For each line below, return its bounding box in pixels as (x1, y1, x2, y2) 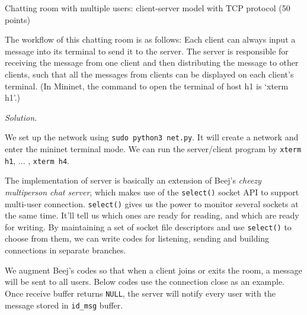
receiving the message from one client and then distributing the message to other (5, 56, 299, 69)
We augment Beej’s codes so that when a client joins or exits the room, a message (5, 263, 302, 276)
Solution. (5, 111, 37, 123)
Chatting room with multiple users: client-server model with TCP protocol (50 (5, 2, 290, 14)
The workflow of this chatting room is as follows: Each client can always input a (5, 33, 296, 46)
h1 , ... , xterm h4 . (5, 154, 69, 166)
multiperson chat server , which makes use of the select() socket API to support (5, 185, 299, 198)
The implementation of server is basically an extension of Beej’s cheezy (5, 174, 261, 187)
